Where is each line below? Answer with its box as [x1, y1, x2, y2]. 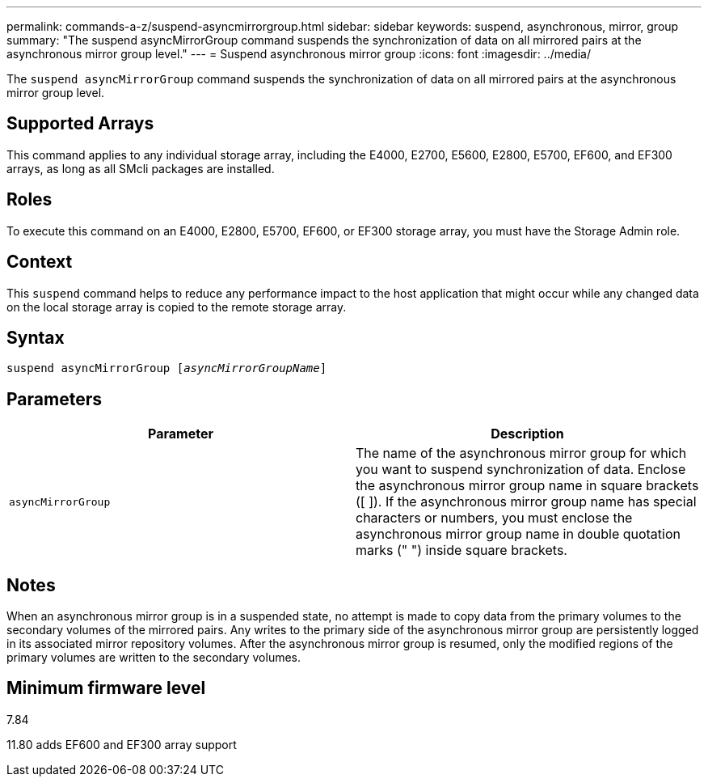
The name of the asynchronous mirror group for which [356, 445, 687, 462]
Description [491, 425, 564, 442]
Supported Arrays [6, 113, 154, 134]
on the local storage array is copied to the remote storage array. [6, 299, 347, 314]
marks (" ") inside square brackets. [356, 542, 567, 559]
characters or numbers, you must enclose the [356, 510, 633, 527]
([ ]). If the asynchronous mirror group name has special [356, 493, 697, 510]
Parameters [6, 388, 102, 409]
